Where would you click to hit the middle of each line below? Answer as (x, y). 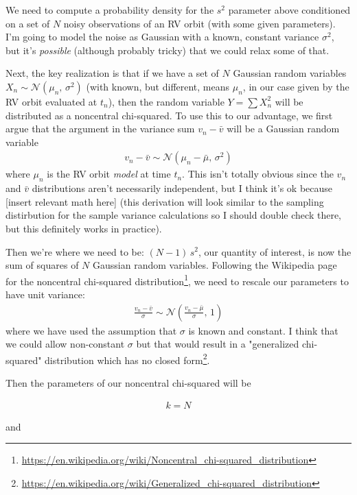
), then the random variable (166, 101)
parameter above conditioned (289, 10)
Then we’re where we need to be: (75, 251)
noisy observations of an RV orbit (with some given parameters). (199, 23)
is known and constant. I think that (263, 330)
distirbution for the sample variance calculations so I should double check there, (173, 215)
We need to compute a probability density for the (110, 10)
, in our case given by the (296, 86)
